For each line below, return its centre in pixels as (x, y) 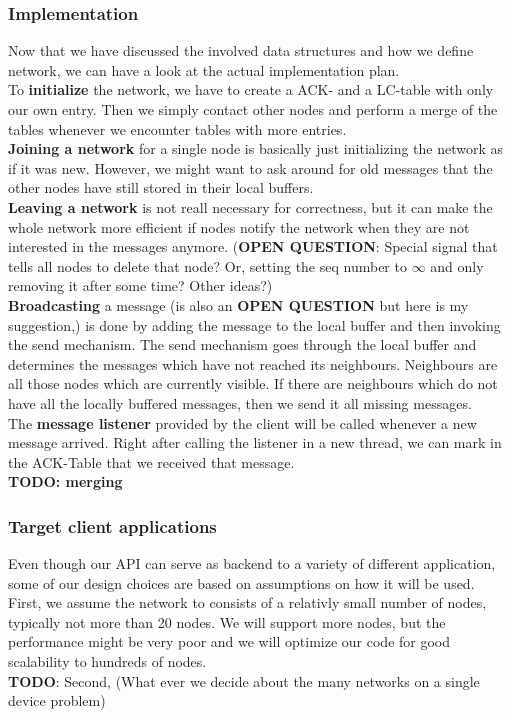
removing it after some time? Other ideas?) (140, 285)
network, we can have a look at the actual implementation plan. (204, 69)
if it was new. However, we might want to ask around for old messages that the (250, 167)
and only (457, 265)
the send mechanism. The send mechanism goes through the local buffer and (242, 344)
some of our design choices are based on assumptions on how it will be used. (241, 582)
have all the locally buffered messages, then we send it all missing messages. (240, 402)
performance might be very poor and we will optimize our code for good (229, 641)
